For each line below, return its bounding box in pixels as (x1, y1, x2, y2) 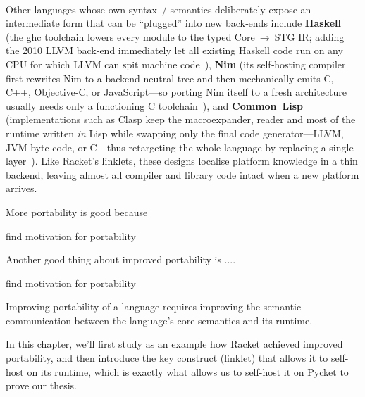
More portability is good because (6, 204, 148, 219)
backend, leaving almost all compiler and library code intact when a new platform (6, 167, 359, 182)
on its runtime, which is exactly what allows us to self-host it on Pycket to (27, 364, 349, 379)
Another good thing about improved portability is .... (6, 252, 236, 267)
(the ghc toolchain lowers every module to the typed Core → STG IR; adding (6, 29, 345, 44)
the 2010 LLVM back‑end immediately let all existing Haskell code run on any (6, 43, 343, 58)
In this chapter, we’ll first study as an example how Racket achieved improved (6, 336, 343, 351)
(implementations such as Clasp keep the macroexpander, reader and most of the (6, 112, 356, 127)
